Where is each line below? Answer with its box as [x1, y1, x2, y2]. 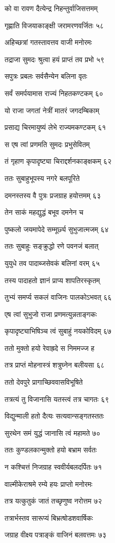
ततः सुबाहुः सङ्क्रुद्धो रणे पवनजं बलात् [5, 241, 99, 251]
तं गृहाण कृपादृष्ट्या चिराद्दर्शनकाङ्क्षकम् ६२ [5, 156, 111, 166]
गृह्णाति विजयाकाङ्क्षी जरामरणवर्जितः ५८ [5, 20, 104, 30]
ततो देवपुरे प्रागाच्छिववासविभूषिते [5, 377, 83, 387]
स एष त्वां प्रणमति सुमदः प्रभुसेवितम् [5, 139, 90, 149]
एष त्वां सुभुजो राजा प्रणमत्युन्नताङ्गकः [5, 308, 97, 319]
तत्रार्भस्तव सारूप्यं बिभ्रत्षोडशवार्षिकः [5, 512, 93, 523]
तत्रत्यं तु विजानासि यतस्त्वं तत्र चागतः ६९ [5, 393, 109, 404]
